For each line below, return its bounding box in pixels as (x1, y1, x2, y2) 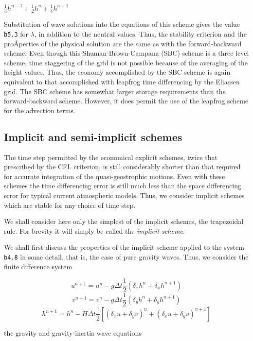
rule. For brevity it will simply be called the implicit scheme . (4, 225, 185, 236)
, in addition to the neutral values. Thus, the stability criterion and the (34, 28, 247, 39)
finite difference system (4, 261, 72, 271)
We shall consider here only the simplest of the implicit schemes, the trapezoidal (4, 216, 244, 226)
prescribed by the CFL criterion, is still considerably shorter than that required (4, 161, 241, 172)
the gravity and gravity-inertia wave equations (4, 327, 142, 338)
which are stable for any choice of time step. (4, 200, 136, 210)
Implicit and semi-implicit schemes (4, 129, 182, 144)
